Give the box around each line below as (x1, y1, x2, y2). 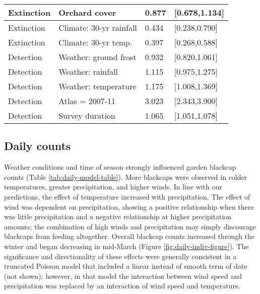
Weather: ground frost (58, 51, 137, 63)
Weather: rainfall (58, 66, 118, 77)
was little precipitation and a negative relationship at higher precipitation (4, 211, 232, 222)
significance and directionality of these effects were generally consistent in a (4, 251, 237, 261)
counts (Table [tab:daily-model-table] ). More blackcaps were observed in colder (4, 171, 247, 182)
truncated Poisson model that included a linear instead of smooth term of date (4, 261, 247, 271)
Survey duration (58, 110, 115, 121)
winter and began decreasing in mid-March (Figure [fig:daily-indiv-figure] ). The (4, 240, 249, 251)
